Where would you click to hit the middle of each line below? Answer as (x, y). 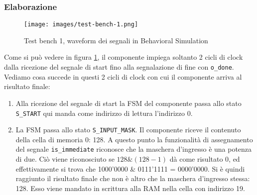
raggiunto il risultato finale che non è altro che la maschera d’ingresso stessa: (133, 178)
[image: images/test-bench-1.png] (81, 25)
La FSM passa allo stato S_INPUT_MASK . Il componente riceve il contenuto (128, 130)
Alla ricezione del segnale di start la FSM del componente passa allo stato (128, 103)
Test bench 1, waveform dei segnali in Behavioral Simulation (116, 40)
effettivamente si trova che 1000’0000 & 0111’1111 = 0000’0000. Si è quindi (130, 168)
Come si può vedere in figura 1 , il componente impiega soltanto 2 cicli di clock (124, 57)
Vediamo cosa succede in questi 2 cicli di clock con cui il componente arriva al (123, 76)
